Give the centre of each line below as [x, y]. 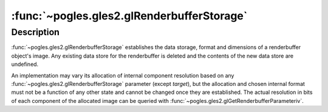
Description [36, 32]
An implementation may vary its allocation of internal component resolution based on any [123, 75]
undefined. [25, 64]
